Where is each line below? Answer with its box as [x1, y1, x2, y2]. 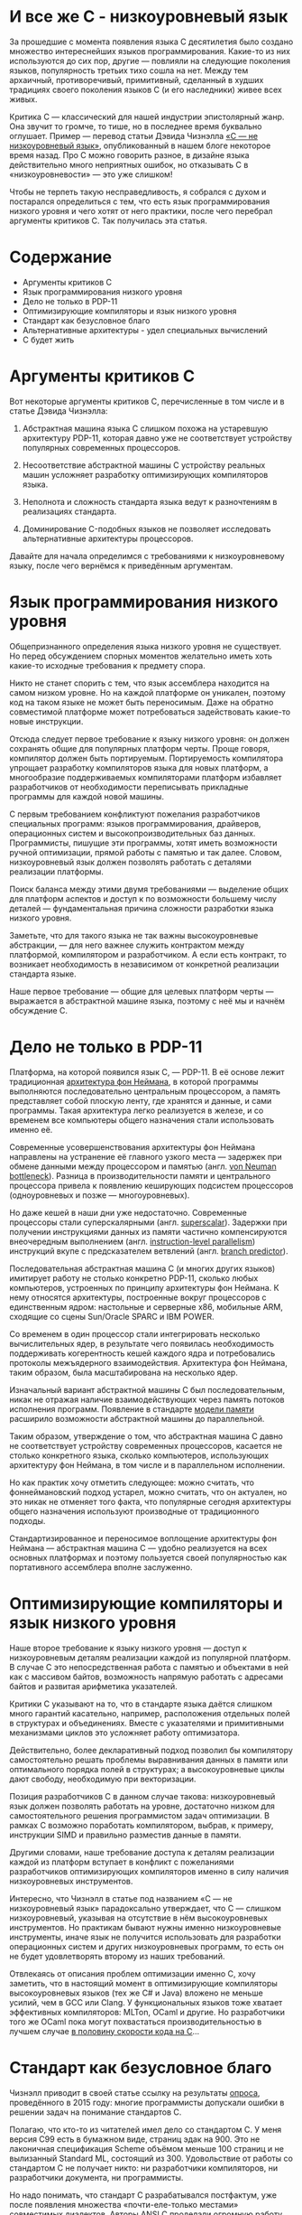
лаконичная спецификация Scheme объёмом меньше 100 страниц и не [9, 2143, 284, 2154]
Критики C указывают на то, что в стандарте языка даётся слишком [9, 1698, 273, 1709]
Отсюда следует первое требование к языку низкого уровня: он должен [9, 734, 290, 744]
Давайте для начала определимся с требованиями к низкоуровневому [9, 550, 286, 561]
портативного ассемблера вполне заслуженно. [9, 1561, 193, 1573]
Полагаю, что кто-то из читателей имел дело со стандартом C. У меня [9, 2124, 282, 2135]
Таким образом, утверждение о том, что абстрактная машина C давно [9, 1430, 284, 1442]
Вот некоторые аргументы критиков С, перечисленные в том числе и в [9, 396, 285, 407]
